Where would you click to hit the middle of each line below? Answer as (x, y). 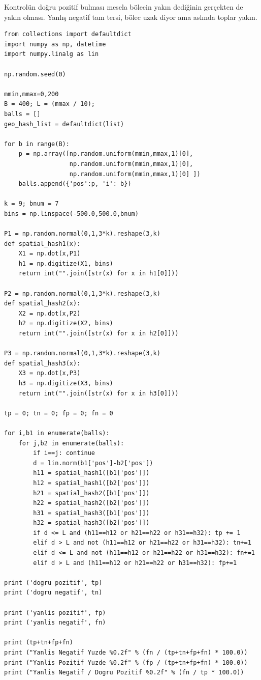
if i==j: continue (64, 453)
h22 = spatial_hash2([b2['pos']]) (91, 503)
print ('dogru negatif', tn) (53, 593)
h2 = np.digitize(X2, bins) (66, 323)
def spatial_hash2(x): (42, 304)
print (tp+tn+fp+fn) (39, 643)
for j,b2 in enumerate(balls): (71, 443)
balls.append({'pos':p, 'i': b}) (75, 184)
